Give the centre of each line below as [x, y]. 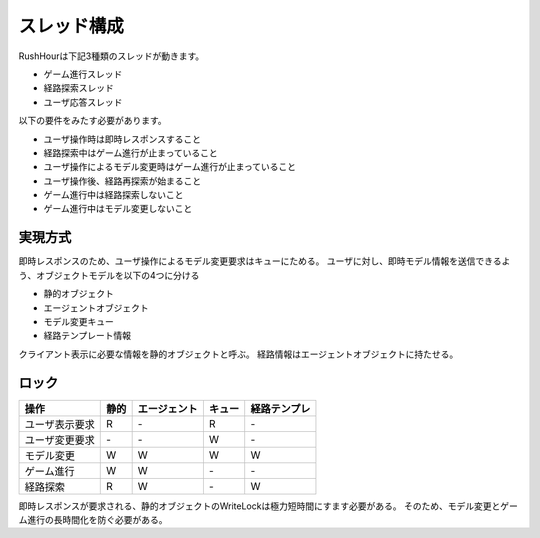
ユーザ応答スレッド [83, 102]
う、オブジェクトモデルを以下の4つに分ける [109, 275]
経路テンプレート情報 [87, 336]
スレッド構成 [71, 26]
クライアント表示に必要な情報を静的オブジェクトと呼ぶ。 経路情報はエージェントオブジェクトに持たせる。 [238, 354]
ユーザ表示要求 [59, 424]
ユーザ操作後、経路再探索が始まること [122, 181]
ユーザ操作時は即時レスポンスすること [122, 139]
